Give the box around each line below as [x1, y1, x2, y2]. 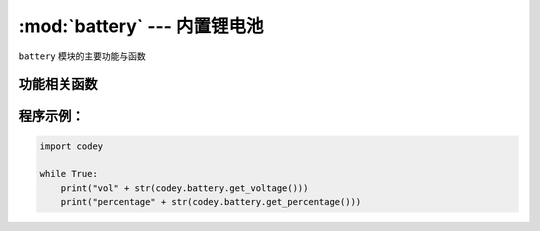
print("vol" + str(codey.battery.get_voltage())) [60, 182, 309, 194]
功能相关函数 [18, 76, 98, 93]
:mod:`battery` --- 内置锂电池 [18, 15, 264, 37]
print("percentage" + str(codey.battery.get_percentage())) [60, 196, 362, 208]
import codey [39, 140, 104, 152]
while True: [39, 168, 99, 180]
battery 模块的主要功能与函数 [18, 50, 146, 62]
